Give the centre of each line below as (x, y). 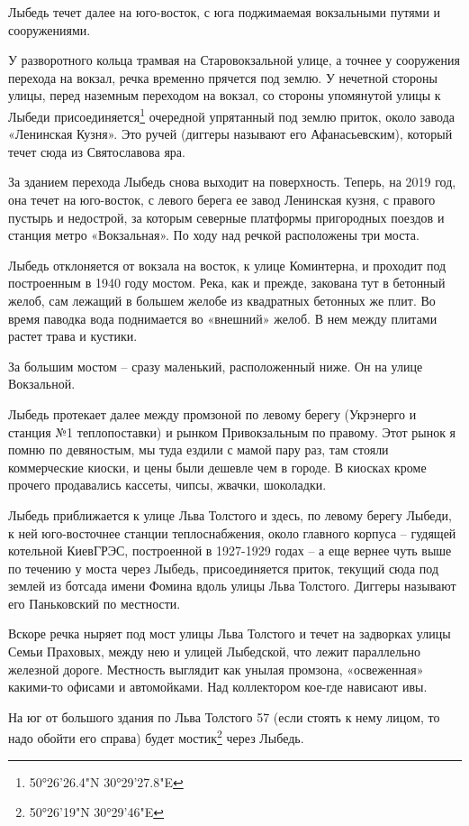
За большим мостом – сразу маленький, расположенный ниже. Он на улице (216, 366)
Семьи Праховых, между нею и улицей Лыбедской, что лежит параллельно (214, 652)
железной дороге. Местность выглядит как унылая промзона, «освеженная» (216, 669)
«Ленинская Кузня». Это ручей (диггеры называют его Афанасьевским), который (230, 134)
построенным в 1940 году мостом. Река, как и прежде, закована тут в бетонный (227, 283)
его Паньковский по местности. (95, 603)
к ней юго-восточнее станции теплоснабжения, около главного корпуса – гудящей (232, 532)
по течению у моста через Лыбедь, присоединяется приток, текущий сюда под (224, 568)
